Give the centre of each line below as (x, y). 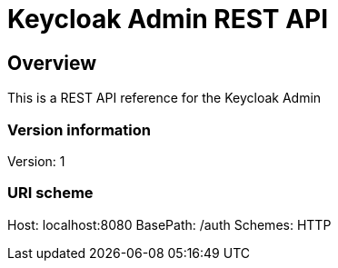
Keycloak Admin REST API (168, 19)
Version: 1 (36, 161)
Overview (52, 63)
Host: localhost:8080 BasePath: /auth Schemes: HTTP (169, 224)
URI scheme (50, 193)
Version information (79, 129)
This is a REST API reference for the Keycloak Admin (164, 98)
